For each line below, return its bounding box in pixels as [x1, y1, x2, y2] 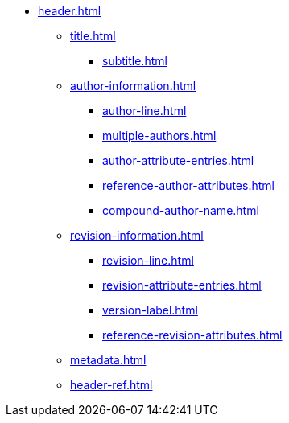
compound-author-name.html [102, 203, 259, 217]
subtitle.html [102, 54, 167, 68]
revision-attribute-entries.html [102, 278, 262, 292]
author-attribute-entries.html [102, 154, 254, 167]
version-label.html [102, 303, 198, 317]
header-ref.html [70, 378, 153, 392]
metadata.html [70, 353, 147, 367]
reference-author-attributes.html [102, 179, 275, 192]
